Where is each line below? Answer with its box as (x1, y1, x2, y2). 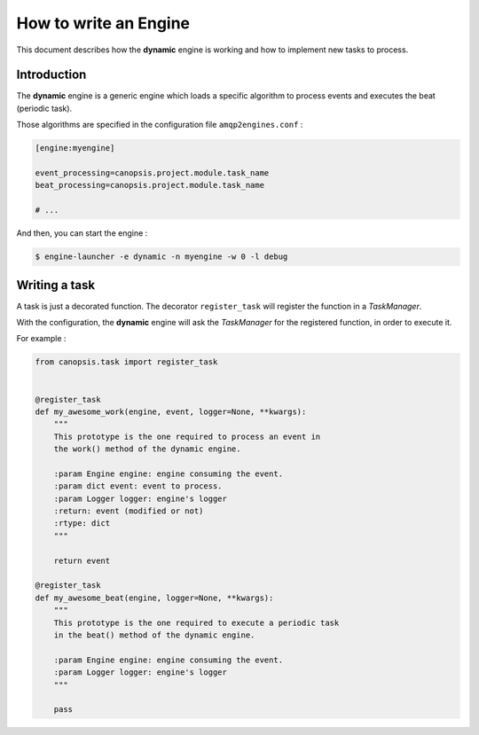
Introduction (16, 67, 87, 82)
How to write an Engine (16, 13, 191, 33)
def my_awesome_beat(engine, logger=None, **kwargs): (35, 592, 274, 603)
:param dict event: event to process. (53, 481, 223, 491)
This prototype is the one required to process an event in (53, 431, 321, 442)
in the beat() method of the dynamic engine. (53, 630, 255, 640)
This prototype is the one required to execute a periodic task (53, 617, 340, 628)
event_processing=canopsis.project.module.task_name (35, 168, 270, 177)
